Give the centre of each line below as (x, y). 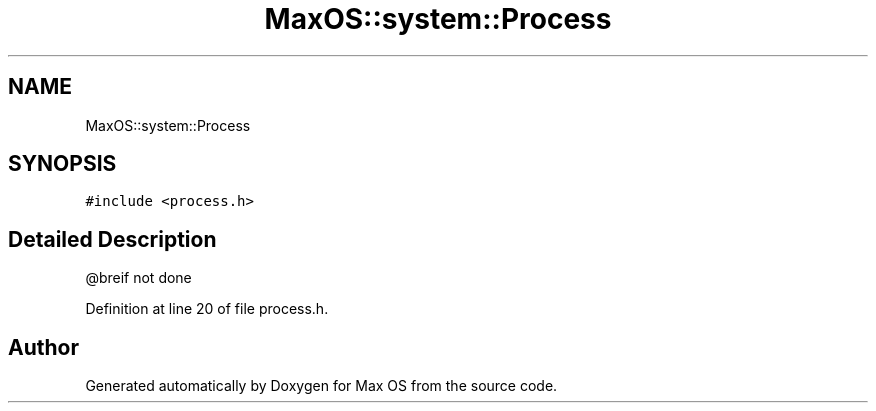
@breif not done (138, 278)
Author (43, 347)
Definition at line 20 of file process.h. (207, 309)
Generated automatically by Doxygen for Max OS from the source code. (321, 386)
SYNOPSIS (62, 164)
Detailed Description (112, 239)
